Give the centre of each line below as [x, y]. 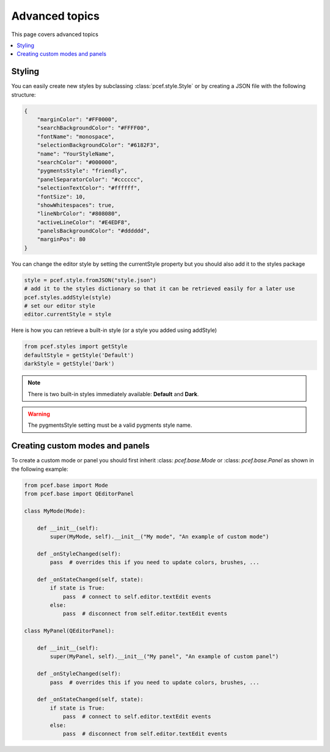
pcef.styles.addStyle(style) [68, 297]
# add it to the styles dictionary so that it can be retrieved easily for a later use [159, 289]
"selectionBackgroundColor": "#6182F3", [98, 145]
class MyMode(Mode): [55, 511]
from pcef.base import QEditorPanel [79, 494]
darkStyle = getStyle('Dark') [69, 364]
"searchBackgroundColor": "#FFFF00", [94, 128]
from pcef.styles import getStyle [76, 347]
